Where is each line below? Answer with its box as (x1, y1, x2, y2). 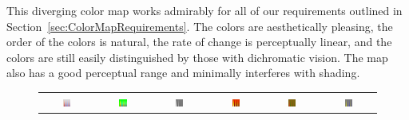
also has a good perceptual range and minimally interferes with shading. (6, 64, 360, 81)
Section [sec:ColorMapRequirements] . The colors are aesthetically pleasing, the (6, 17, 393, 34)
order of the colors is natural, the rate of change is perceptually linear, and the (6, 33, 392, 50)
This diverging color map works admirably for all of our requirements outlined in (6, 2, 403, 18)
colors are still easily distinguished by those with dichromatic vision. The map (6, 48, 388, 65)
